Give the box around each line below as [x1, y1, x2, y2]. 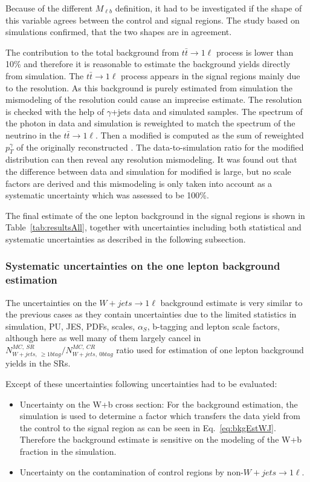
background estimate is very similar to [160, 296, 303, 308]
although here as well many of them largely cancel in [5, 331, 201, 344]
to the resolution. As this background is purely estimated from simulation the [5, 81, 293, 94]
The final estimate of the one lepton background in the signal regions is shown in [5, 209, 305, 221]
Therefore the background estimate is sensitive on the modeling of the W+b [19, 433, 302, 446]
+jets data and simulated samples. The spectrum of [111, 105, 303, 117]
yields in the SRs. [5, 357, 71, 370]
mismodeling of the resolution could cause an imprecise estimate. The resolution [5, 93, 302, 106]
